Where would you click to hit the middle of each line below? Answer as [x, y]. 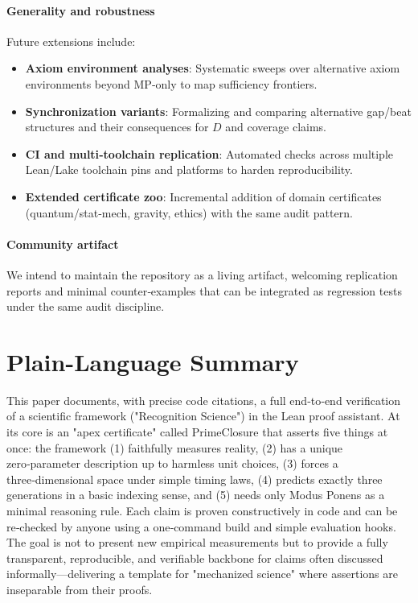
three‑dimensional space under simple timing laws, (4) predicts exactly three [195, 479]
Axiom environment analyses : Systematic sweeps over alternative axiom [213, 68]
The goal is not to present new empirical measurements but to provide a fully [197, 542]
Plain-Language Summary [153, 361]
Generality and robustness [81, 10]
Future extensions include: [71, 41]
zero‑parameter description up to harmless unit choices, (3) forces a [172, 463]
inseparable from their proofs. [80, 589]
